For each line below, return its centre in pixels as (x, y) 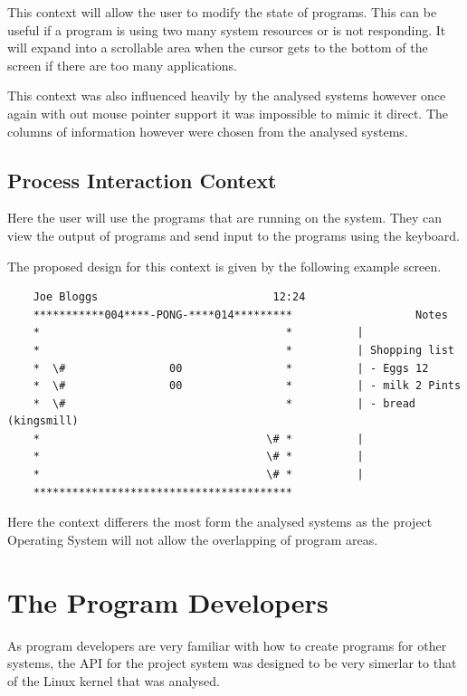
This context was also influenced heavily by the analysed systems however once (227, 95)
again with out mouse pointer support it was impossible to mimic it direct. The (228, 113)
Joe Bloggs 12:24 (169, 297)
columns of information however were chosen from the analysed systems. (208, 131)
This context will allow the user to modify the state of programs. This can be (222, 12)
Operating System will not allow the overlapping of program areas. (193, 539)
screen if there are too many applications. (122, 65)
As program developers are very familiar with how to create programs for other (227, 645)
